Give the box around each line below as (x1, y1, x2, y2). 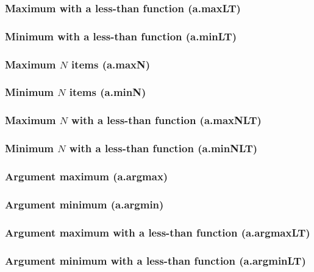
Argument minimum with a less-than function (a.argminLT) (5, 252, 306, 268)
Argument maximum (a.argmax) (5, 168, 168, 183)
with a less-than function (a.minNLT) (69, 141, 258, 156)
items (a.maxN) (71, 56, 151, 72)
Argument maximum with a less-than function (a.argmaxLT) (5, 224, 310, 240)
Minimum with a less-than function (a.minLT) (5, 28, 237, 43)
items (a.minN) (69, 84, 146, 100)
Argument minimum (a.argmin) (5, 196, 164, 211)
